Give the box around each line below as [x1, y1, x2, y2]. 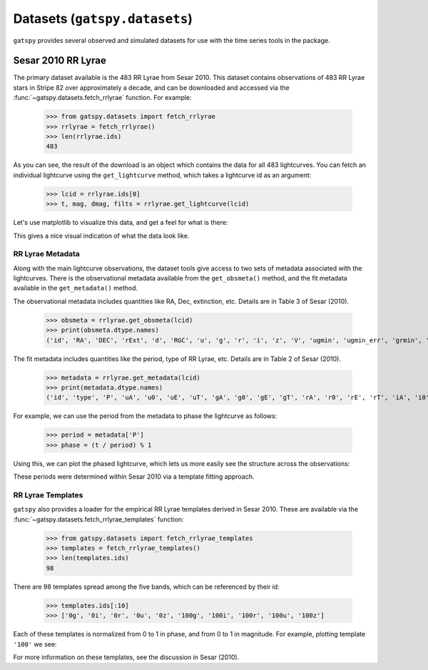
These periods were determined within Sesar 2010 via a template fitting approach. [13, 472, 255, 481]
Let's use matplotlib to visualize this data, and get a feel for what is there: [13, 218, 228, 227]
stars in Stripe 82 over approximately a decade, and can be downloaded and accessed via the [13, 83, 290, 92]
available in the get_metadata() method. [13, 284, 138, 293]
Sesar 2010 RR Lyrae [13, 54, 106, 67]
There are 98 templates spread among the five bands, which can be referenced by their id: [13, 582, 280, 591]
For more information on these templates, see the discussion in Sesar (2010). [13, 653, 240, 661]
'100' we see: [13, 639, 57, 649]
